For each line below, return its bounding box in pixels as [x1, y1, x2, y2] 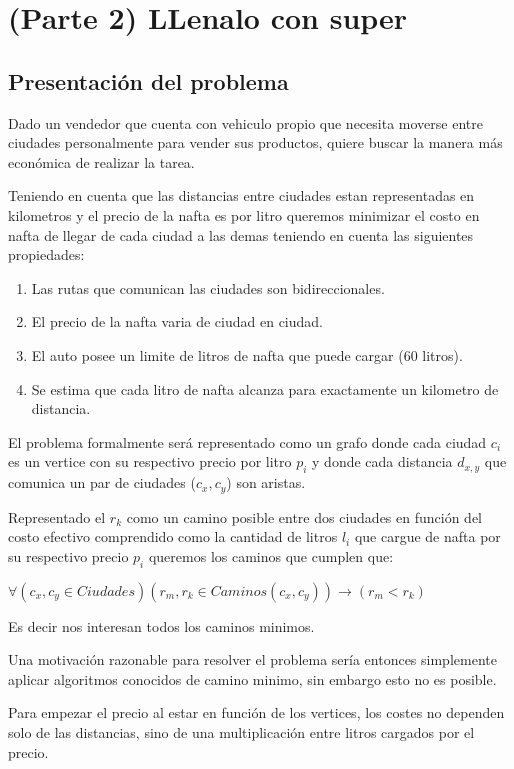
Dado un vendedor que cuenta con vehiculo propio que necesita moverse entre [8, 112, 483, 133]
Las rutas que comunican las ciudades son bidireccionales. [31, 277, 385, 298]
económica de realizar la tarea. [8, 151, 195, 172]
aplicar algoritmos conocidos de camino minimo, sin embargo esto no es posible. [8, 668, 497, 689]
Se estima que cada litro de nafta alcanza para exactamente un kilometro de [31, 378, 499, 399]
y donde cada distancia [312, 451, 453, 472]
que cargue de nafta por [354, 526, 501, 547]
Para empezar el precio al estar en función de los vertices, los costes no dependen [8, 702, 505, 723]
